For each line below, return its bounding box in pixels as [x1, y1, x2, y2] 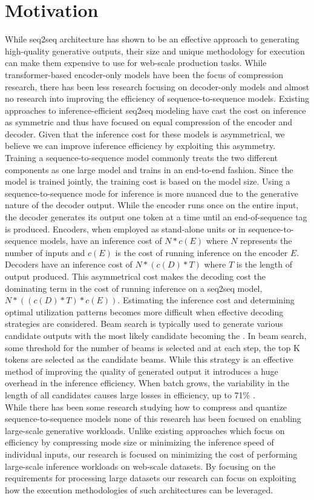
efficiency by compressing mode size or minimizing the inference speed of [5, 436, 274, 449]
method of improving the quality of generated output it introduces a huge [5, 364, 278, 377]
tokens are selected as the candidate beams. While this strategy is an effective [5, 353, 293, 366]
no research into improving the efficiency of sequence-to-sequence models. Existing [5, 92, 310, 105]
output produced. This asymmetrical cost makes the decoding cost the [5, 270, 266, 282]
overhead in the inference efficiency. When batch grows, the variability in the [5, 377, 290, 389]
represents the [240, 234, 292, 247]
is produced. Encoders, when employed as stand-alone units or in [5, 222, 246, 235]
